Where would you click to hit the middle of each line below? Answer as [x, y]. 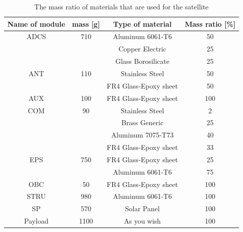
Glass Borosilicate [143, 61]
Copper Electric [142, 49]
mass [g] [86, 23]
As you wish [142, 221]
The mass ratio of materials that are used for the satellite [121, 6]
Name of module [36, 23]
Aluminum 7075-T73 [142, 135]
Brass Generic [143, 122]
